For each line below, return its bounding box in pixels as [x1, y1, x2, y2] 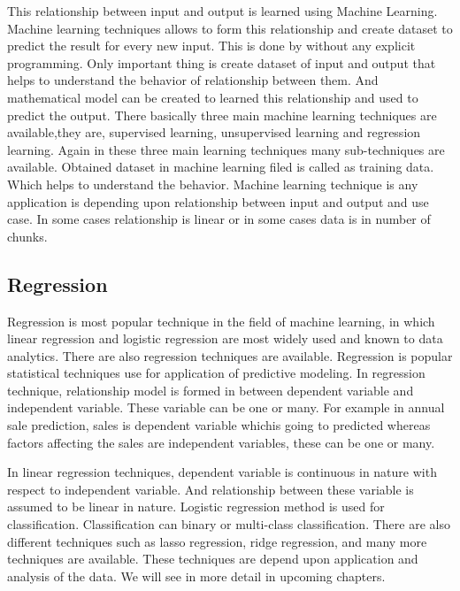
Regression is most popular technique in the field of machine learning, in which [7, 311, 435, 330]
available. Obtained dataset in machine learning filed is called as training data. [7, 157, 434, 176]
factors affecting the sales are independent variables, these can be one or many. [7, 433, 435, 451]
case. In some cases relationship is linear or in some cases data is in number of [7, 210, 431, 228]
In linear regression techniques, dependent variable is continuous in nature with [7, 463, 437, 481]
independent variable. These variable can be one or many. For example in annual [7, 398, 445, 417]
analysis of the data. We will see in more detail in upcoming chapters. [7, 566, 386, 585]
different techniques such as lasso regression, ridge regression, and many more [7, 532, 427, 550]
